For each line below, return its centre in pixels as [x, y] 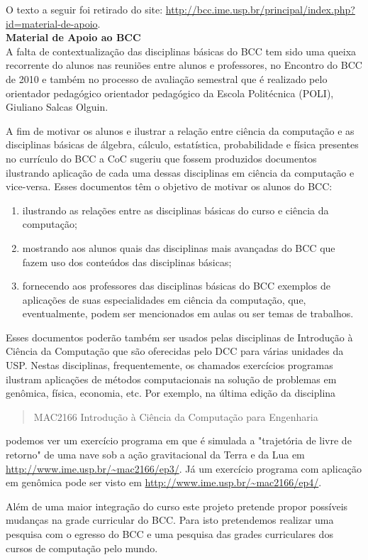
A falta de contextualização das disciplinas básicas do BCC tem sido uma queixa [181, 51]
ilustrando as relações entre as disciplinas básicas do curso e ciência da [175, 210]
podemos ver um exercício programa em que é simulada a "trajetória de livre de [179, 440]
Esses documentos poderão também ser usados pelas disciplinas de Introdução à [179, 337]
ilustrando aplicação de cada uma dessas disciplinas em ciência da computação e [180, 172]
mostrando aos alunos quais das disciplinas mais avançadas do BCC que [179, 247]
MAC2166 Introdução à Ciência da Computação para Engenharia [176, 416]
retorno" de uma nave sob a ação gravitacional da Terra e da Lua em [155, 455]
